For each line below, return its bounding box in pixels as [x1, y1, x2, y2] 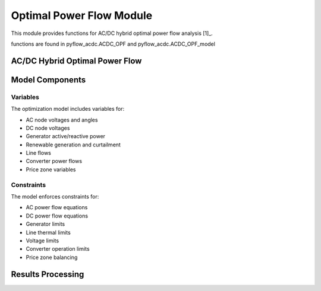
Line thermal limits [26, 229, 71, 236]
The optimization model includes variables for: [11, 105, 125, 113]
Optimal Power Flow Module [11, 9, 153, 22]
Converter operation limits [26, 245, 90, 252]
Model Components [11, 75, 86, 85]
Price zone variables [26, 166, 76, 173]
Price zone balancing [26, 254, 78, 261]
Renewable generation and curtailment [26, 141, 121, 148]
